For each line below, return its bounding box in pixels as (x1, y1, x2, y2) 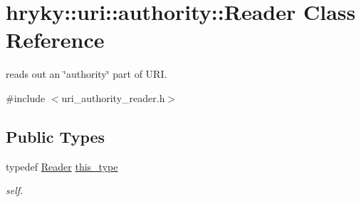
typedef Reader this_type (6, 158, 118, 173)
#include (6, 90, 46, 105)
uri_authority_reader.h (61, 90, 165, 105)
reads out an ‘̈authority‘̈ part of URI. (6, 66, 167, 81)
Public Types (6, 125, 105, 147)
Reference (6, 25, 105, 54)
